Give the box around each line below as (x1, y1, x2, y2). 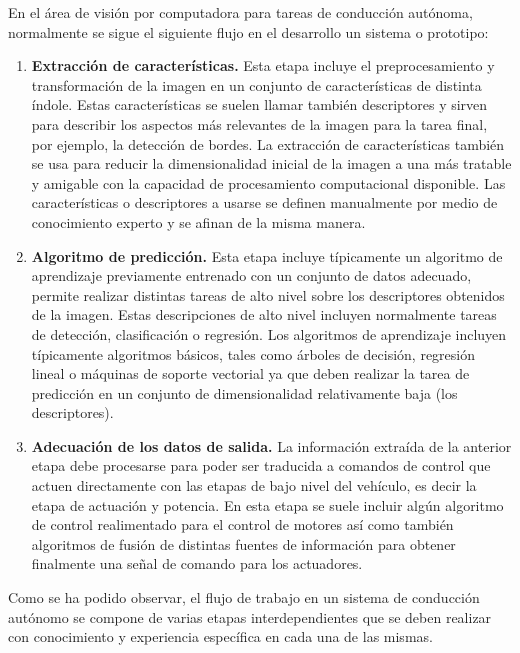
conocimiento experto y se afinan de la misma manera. (31, 211, 366, 232)
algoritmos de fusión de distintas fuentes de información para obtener (31, 533, 456, 554)
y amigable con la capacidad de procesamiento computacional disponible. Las (31, 172, 506, 193)
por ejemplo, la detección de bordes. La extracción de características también (31, 133, 505, 154)
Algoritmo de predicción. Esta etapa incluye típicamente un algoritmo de (31, 245, 503, 266)
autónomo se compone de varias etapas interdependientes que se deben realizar (8, 606, 492, 627)
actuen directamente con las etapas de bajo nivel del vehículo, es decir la (31, 475, 477, 496)
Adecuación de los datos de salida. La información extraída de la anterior (31, 435, 512, 456)
